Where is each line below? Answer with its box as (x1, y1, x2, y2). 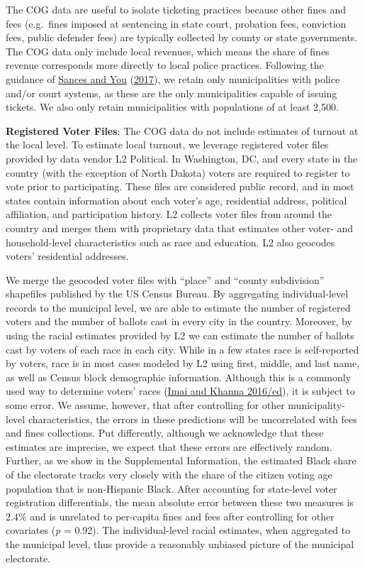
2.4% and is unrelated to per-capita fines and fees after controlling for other (6, 508, 335, 523)
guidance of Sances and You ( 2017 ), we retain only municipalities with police (6, 71, 340, 86)
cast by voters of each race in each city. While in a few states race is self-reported (6, 342, 359, 356)
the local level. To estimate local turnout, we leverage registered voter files (6, 137, 329, 152)
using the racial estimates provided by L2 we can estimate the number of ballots (6, 328, 354, 343)
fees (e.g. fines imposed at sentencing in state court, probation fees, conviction (6, 16, 347, 31)
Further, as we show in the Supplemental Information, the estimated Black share (6, 453, 356, 468)
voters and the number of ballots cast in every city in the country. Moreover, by (6, 314, 352, 329)
